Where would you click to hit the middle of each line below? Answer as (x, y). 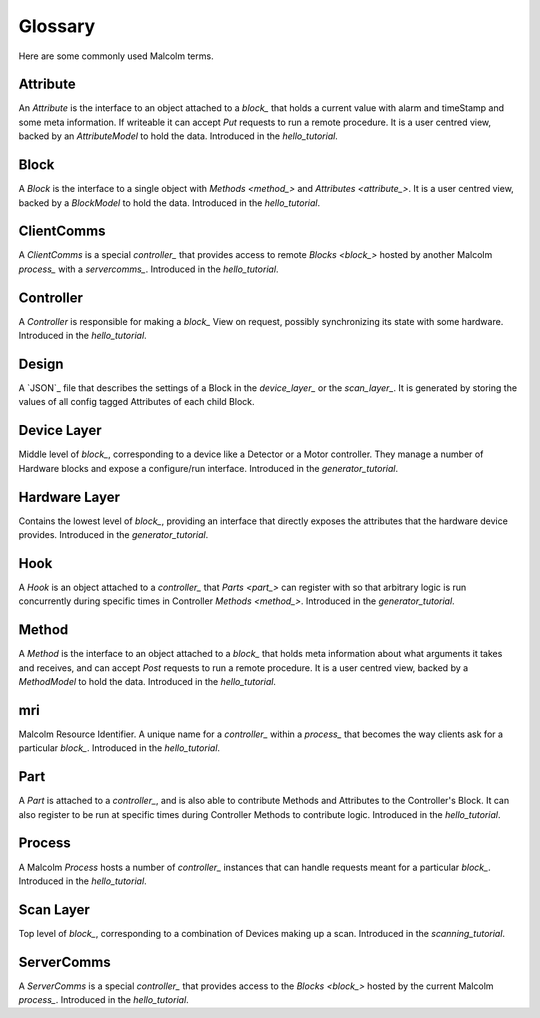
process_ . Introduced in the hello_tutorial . (103, 1000)
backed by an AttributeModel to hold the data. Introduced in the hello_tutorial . (178, 136)
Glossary (57, 26)
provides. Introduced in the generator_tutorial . (113, 535)
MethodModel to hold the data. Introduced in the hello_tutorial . (147, 681)
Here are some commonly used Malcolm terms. (116, 56)
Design (41, 363)
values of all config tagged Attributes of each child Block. (136, 402)
